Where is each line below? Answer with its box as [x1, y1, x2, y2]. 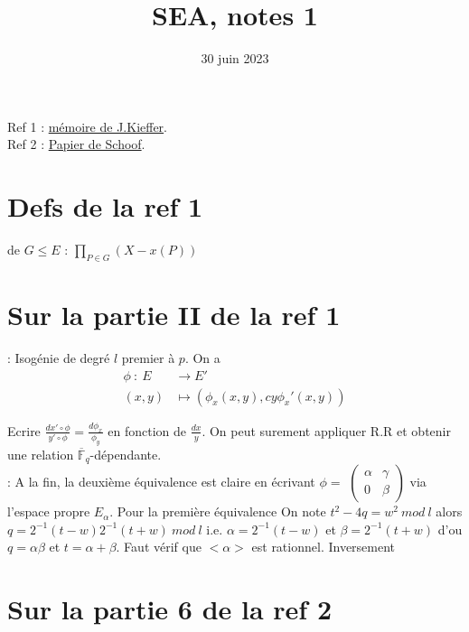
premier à [121, 348, 175, 367]
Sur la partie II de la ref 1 [7, 296, 341, 333]
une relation [7, 444, 74, 463]
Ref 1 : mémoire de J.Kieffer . [7, 116, 168, 135]
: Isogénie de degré [7, 348, 110, 367]
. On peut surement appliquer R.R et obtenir [202, 421, 451, 440]
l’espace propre [7, 502, 90, 521]
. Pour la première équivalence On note [109, 502, 326, 521]
